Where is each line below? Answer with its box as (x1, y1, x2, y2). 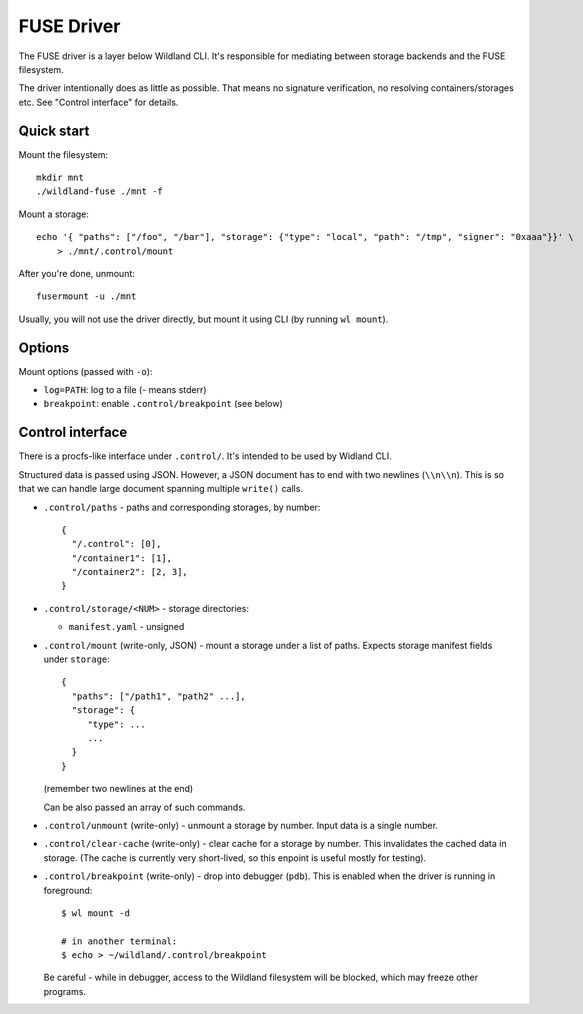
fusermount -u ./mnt (36, 291, 137, 302)
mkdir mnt (36, 172, 84, 184)
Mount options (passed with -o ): (18, 365, 153, 377)
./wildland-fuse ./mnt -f (36, 186, 164, 197)
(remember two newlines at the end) (43, 783, 194, 795)
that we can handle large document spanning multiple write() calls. (18, 483, 304, 495)
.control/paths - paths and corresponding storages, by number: (43, 501, 321, 513)
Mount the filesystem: (18, 148, 109, 160)
